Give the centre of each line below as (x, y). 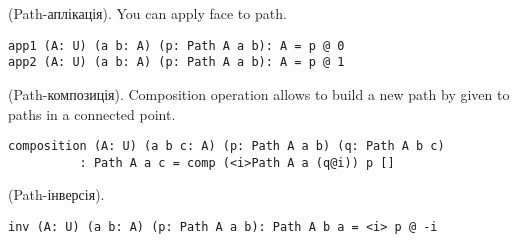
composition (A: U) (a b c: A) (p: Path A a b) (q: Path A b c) (226, 146)
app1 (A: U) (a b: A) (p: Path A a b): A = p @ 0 (176, 45)
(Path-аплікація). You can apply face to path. (147, 13)
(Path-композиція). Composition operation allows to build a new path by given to (259, 93)
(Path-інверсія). (56, 194)
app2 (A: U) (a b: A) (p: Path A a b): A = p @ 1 (176, 62)
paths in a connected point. (92, 113)
